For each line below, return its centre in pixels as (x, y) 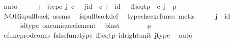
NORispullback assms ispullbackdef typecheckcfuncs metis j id (117, 15)
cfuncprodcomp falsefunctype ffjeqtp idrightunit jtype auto (98, 34)
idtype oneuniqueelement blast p (86, 25)
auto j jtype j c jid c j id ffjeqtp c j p (90, 6)
